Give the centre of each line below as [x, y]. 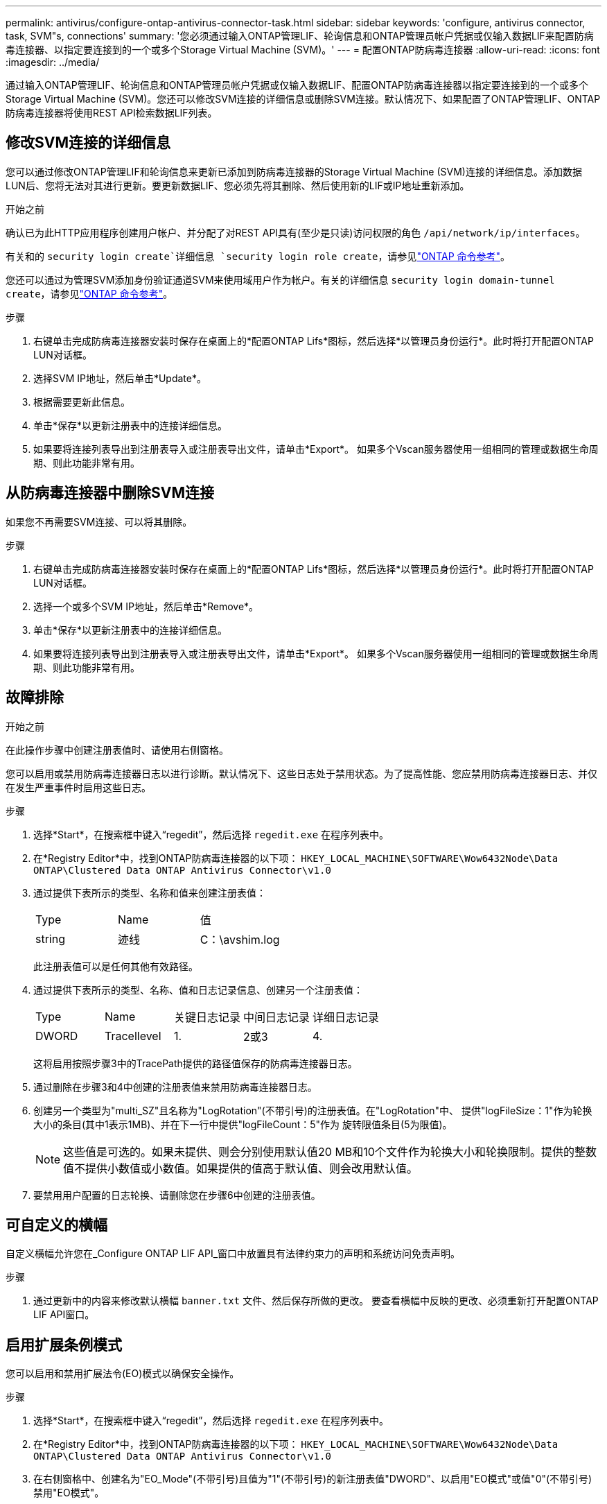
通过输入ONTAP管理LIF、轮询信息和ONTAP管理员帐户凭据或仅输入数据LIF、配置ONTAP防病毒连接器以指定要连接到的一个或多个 [297, 85]
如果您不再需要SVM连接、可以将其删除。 [99, 521]
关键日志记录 [208, 1017]
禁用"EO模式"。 [69, 1493]
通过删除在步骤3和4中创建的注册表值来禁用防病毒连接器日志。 [175, 1087]
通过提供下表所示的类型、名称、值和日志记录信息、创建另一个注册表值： [198, 989]
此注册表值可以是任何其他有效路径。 [116, 966]
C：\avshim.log [240, 939]
